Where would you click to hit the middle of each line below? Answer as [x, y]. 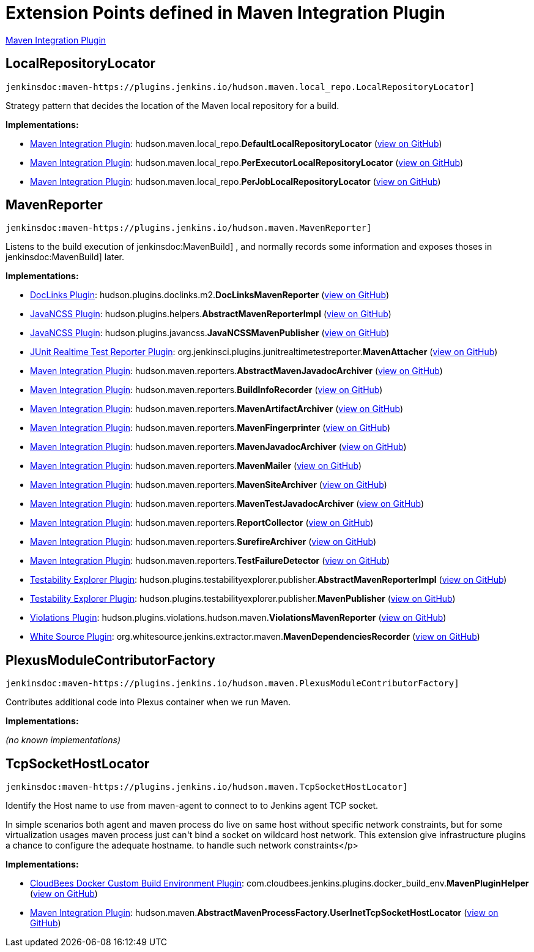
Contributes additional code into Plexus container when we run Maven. [148, 702]
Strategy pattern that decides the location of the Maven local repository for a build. [172, 105]
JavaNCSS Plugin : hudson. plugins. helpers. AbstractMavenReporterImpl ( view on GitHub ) [211, 314]
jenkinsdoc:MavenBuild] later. [65, 257]
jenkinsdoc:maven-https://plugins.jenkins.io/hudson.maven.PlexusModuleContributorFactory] [232, 684]
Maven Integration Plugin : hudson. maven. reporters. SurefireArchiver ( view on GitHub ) [203, 542]
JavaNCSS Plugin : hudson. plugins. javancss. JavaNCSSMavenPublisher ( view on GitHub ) [210, 333]
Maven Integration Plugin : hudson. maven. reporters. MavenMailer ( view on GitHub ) [196, 466]
